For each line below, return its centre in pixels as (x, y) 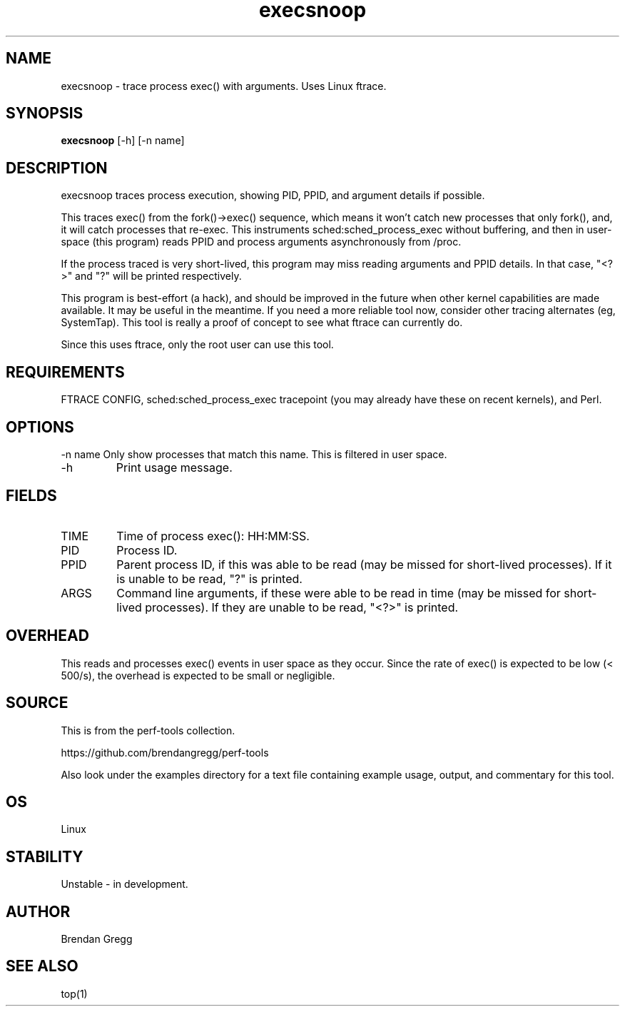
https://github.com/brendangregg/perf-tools (165, 752)
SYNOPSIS (45, 113)
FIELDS (31, 496)
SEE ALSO (42, 966)
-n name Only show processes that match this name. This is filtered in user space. (254, 454)
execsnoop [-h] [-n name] (123, 141)
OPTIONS (40, 427)
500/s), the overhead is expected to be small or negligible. (198, 675)
